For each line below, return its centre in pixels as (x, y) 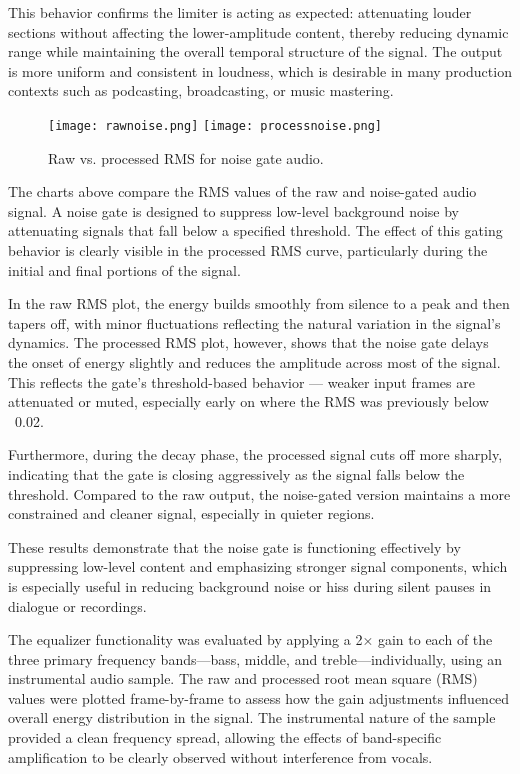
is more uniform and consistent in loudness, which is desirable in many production (260, 70)
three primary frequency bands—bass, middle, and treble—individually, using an (255, 658)
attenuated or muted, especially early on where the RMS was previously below (248, 401)
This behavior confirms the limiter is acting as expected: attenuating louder (240, 12)
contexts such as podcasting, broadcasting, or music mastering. (201, 90)
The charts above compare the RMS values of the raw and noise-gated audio (242, 191)
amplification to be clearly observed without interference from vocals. (220, 756)
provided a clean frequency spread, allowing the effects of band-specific (225, 737)
